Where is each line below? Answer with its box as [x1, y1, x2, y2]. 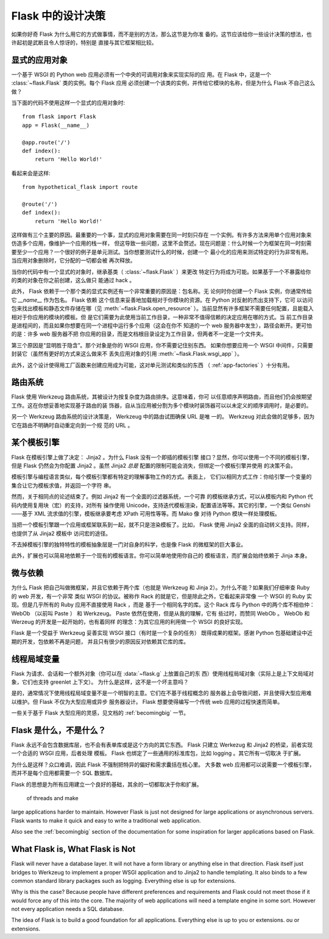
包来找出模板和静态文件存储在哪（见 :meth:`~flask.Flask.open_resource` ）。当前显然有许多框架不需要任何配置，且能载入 [11, 305, 314, 312]
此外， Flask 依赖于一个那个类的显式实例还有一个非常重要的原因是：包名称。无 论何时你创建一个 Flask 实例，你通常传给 [11, 288, 312, 295]
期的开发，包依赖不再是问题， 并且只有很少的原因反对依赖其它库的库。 [11, 637, 189, 645]
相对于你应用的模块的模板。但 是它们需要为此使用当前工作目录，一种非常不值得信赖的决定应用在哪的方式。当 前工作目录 [11, 313, 313, 321]
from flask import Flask [22, 113, 96, 120]
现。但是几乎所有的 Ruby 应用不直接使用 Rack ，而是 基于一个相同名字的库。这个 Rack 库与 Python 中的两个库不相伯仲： [11, 601, 315, 609]
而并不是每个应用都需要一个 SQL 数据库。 [11, 770, 116, 777]
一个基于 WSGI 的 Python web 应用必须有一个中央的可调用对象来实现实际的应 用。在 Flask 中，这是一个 [11, 71, 271, 78]
